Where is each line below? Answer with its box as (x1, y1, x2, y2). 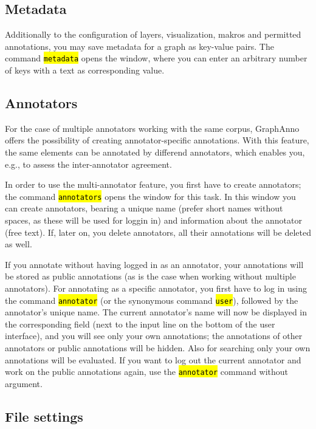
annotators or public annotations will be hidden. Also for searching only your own (5, 341, 311, 354)
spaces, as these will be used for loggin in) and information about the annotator (5, 214, 302, 227)
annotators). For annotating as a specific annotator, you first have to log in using (5, 282, 307, 295)
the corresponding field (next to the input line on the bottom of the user (5, 317, 275, 330)
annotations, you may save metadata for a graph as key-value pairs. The (5, 39, 274, 52)
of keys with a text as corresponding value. (5, 64, 165, 77)
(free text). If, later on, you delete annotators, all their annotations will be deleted (5, 225, 311, 238)
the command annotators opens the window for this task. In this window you (5, 190, 296, 202)
